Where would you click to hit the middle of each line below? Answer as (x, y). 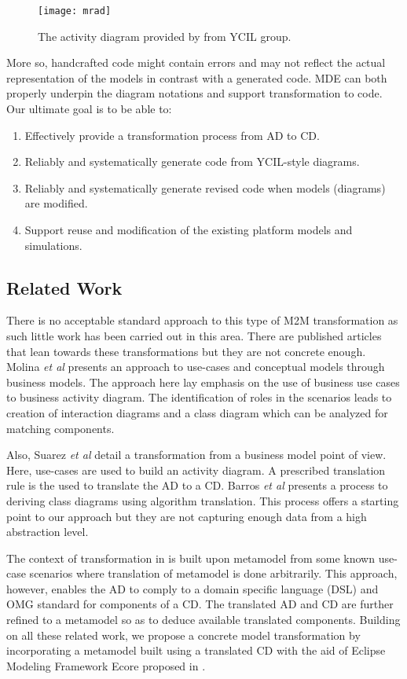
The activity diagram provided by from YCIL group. (165, 36)
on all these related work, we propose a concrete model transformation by (183, 635)
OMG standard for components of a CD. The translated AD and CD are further (200, 604)
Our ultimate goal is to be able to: (89, 109)
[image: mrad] (75, 11)
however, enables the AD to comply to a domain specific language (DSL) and (192, 588)
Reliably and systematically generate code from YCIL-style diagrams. (192, 161)
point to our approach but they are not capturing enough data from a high (187, 516)
